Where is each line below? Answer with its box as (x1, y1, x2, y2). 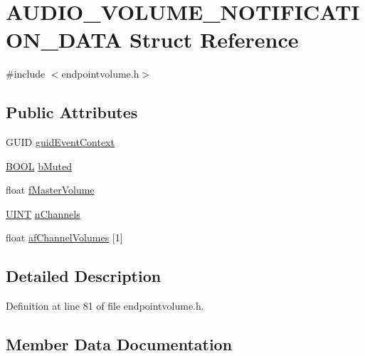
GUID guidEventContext (6, 135, 115, 150)
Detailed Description (6, 265, 162, 287)
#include (6, 66, 46, 81)
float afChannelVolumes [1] (6, 230, 123, 245)
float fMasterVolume (6, 182, 95, 197)
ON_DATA (6, 25, 122, 54)
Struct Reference (129, 25, 299, 54)
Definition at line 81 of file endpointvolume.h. (6, 298, 204, 313)
